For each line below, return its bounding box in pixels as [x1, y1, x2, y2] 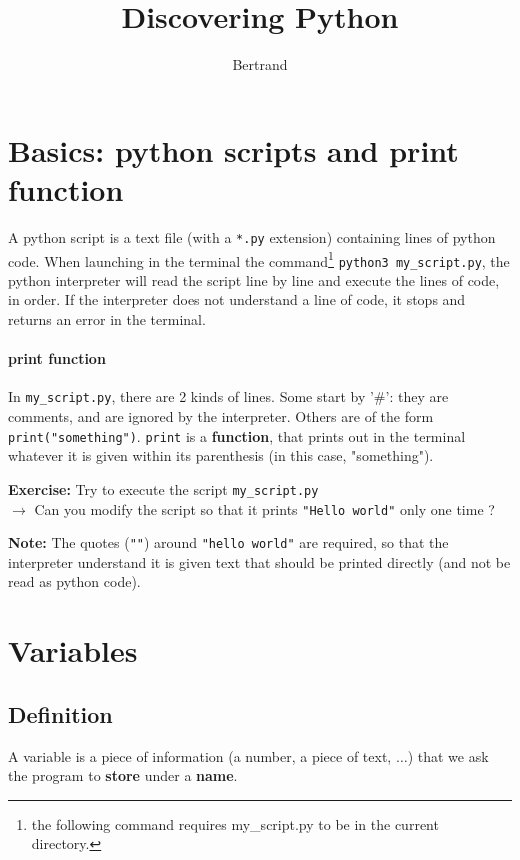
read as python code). [8, 571, 141, 592]
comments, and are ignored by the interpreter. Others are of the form [8, 406, 434, 427]
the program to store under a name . [8, 765, 238, 786]
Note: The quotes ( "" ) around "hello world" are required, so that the [8, 532, 449, 553]
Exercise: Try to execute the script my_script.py [8, 478, 319, 499]
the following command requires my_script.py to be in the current [31, 813, 439, 834]
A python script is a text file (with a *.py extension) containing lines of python [8, 226, 496, 247]
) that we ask [407, 745, 489, 766]
